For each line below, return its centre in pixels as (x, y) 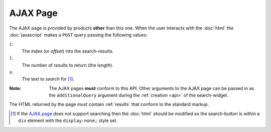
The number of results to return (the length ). (67, 65)
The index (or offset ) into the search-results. (68, 51)
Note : (15, 88)
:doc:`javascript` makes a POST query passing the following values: (78, 34)
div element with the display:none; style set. (68, 120)
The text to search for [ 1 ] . (48, 79)
